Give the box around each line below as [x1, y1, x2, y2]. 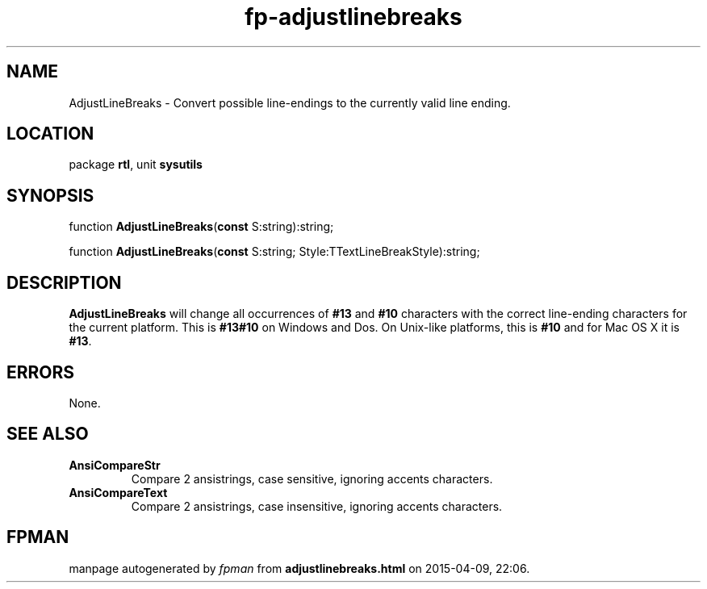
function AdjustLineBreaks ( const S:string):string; [69, 219, 334, 234]
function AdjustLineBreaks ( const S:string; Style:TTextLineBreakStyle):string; [69, 244, 480, 259]
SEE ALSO [6, 424, 89, 445]
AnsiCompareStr [69, 457, 161, 472]
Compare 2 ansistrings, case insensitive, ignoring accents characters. [131, 499, 503, 513]
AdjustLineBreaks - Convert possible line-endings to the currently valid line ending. [69, 95, 511, 110]
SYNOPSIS [6, 185, 94, 206]
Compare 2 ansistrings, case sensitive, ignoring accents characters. [131, 471, 493, 486]
